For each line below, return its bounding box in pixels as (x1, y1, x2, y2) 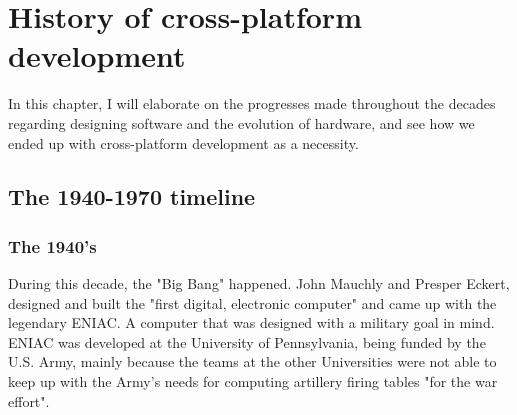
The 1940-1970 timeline (8, 181, 256, 212)
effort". (8, 390, 50, 411)
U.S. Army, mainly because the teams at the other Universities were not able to (8, 351, 497, 372)
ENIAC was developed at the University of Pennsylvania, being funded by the (8, 331, 486, 352)
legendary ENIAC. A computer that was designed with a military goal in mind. (8, 312, 495, 333)
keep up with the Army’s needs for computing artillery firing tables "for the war (8, 371, 498, 392)
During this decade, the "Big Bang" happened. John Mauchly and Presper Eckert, (8, 273, 510, 294)
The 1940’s (8, 233, 97, 258)
